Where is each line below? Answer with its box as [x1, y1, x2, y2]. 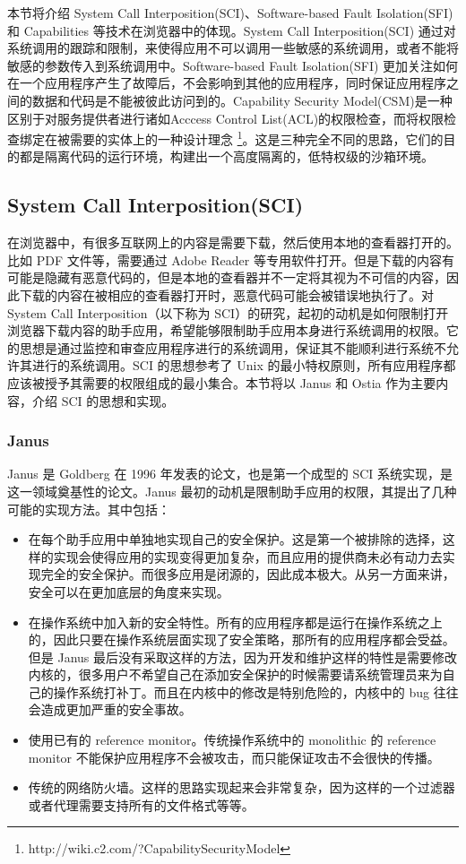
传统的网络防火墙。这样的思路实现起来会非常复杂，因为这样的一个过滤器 [28, 778, 455, 797]
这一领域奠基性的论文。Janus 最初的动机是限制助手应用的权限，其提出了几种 [7, 481, 457, 500]
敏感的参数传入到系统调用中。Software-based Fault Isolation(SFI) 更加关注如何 [7, 56, 459, 74]
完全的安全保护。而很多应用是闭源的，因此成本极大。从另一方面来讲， [40, 565, 455, 583]
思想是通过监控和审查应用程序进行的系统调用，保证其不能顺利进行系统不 [19, 338, 446, 357]
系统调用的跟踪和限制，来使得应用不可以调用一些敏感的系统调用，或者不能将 [7, 39, 459, 57]
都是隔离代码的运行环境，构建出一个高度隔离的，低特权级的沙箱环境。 [19, 147, 434, 166]
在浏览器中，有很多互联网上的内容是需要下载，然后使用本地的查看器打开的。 [7, 233, 459, 252]
